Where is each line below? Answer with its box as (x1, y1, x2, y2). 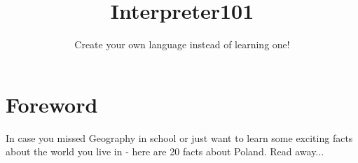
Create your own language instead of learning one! (74, 37, 290, 52)
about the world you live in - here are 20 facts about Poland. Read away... (6, 144, 324, 159)
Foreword (6, 90, 98, 118)
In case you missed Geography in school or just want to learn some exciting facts (6, 130, 353, 145)
